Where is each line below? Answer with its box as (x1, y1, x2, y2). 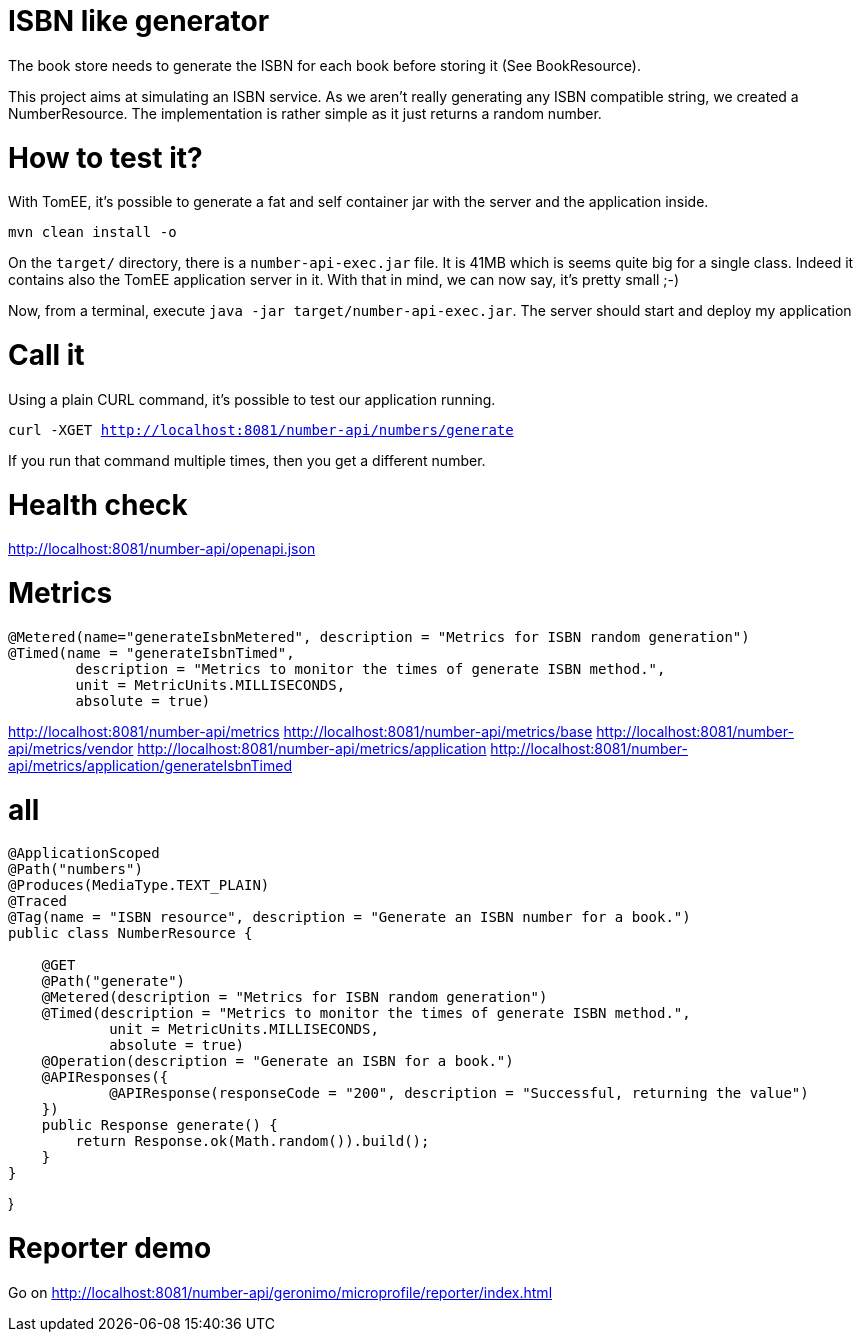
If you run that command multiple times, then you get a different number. (8, 451, 486, 469)
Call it (8, 338, 85, 372)
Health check (8, 487, 188, 522)
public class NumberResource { (8, 925, 253, 942)
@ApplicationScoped (8, 845, 160, 862)
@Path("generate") (41, 973, 186, 990)
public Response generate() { (41, 1117, 278, 1134)
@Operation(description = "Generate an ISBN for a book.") (41, 1053, 514, 1070)
